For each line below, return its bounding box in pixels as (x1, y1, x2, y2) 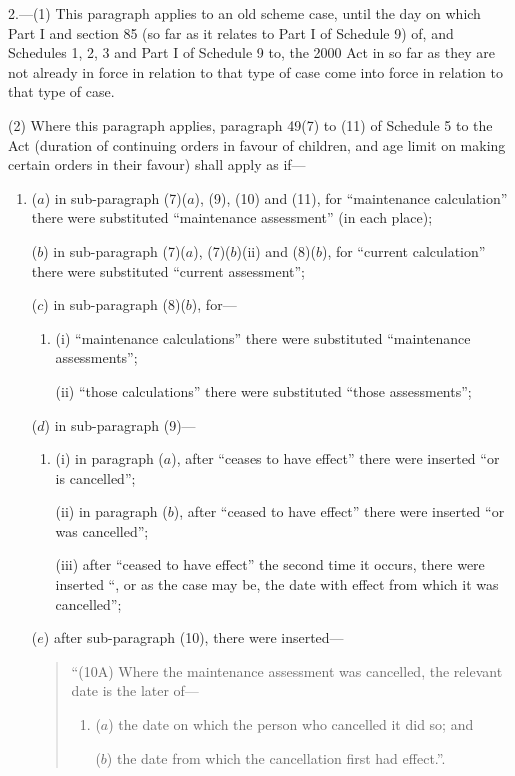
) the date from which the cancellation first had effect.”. (106, 747, 446, 768)
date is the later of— (71, 680, 199, 701)
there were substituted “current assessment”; (31, 260, 305, 281)
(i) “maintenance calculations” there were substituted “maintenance (55, 327, 471, 348)
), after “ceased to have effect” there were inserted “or (173, 501, 505, 522)
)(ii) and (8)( (236, 240, 316, 261)
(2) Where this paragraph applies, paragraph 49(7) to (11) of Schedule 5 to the (8, 114, 493, 135)
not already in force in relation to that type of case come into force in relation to (8, 61, 503, 82)
